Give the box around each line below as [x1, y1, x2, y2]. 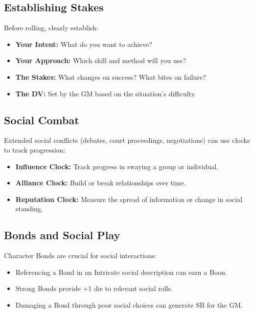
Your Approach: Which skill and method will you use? [15, 55, 186, 66]
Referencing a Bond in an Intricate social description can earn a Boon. [15, 267, 227, 277]
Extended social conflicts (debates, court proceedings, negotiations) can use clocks [4, 135, 250, 145]
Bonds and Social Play [4, 227, 120, 243]
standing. [15, 203, 43, 214]
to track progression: [4, 144, 66, 155]
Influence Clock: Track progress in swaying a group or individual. [15, 161, 219, 171]
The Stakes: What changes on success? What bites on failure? [15, 71, 206, 82]
